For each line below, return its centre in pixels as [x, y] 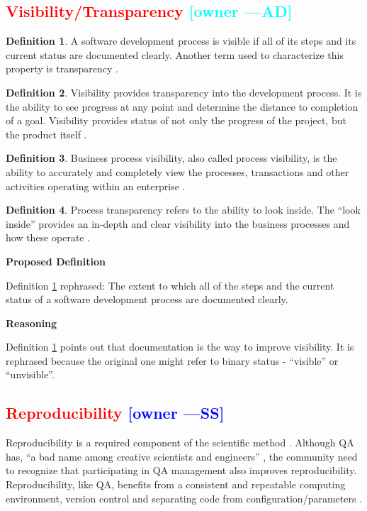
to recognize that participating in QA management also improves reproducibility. [181, 470]
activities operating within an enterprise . [96, 186]
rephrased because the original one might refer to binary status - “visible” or [172, 360]
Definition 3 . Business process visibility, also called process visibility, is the [171, 158]
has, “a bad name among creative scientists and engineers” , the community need [182, 456]
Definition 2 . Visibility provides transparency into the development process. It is [184, 92]
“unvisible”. [30, 374]
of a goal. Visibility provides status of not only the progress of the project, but [176, 120]
